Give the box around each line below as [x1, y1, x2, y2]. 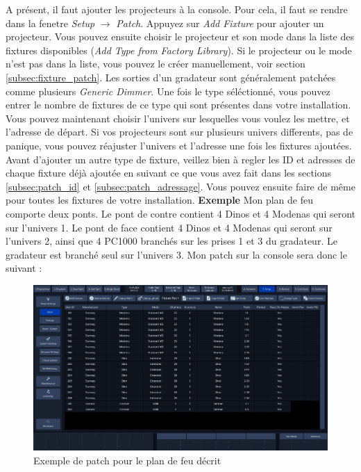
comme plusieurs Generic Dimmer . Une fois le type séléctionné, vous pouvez [6, 83, 330, 98]
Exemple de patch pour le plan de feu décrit [33, 453, 221, 467]
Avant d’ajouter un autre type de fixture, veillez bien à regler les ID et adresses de [6, 152, 355, 166]
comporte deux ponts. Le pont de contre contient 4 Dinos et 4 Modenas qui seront [6, 206, 356, 220]
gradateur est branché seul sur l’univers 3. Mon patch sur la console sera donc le [6, 247, 347, 261]
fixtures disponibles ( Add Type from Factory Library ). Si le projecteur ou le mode [6, 42, 352, 57]
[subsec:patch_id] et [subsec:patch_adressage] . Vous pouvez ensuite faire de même [6, 179, 355, 193]
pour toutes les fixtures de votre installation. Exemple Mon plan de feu [6, 193, 314, 207]
